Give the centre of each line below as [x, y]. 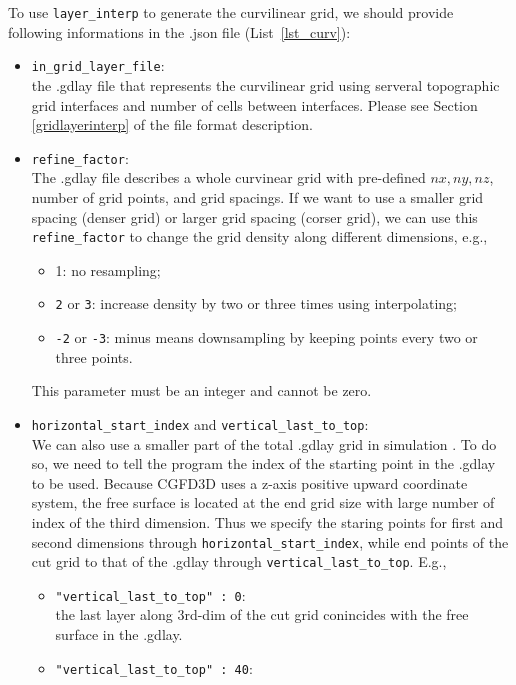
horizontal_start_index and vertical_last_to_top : [200, 423]
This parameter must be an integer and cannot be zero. [201, 390]
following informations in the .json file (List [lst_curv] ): [179, 31]
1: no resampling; [108, 269]
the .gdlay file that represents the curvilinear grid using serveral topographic [265, 84]
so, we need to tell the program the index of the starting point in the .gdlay [263, 463]
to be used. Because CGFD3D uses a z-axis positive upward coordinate [249, 482]
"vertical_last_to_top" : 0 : [150, 594]
